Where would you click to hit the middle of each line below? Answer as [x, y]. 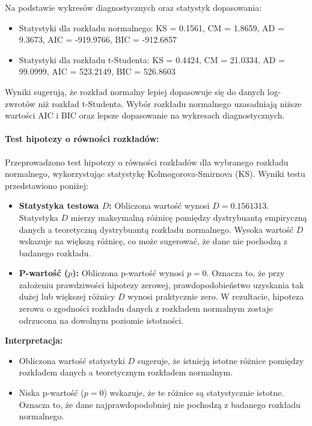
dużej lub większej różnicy [67, 296]
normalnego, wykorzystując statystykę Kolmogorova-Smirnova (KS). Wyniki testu [155, 174]
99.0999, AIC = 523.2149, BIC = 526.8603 [97, 71]
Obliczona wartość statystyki [72, 360]
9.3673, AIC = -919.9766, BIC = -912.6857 [98, 39]
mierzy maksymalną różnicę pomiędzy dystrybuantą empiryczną [189, 217]
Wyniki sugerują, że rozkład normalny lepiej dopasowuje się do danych [135, 91]
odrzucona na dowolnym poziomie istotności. [101, 320]
